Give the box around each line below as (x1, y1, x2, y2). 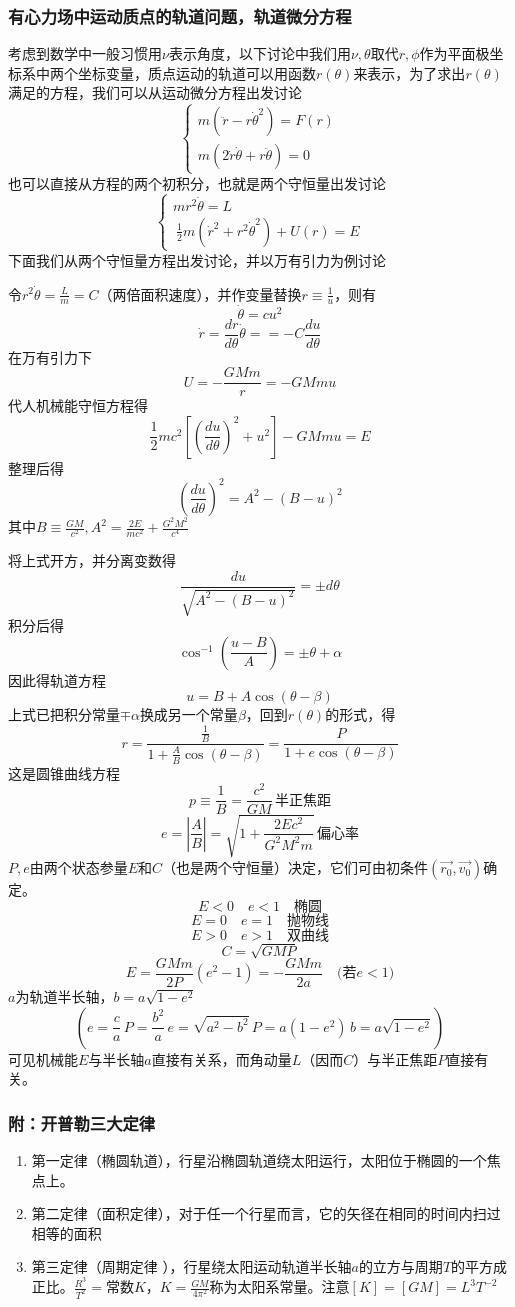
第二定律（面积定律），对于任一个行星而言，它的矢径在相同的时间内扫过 (31, 1203, 501, 1224)
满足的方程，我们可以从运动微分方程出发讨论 (8, 82, 302, 103)
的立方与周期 (358, 1256, 443, 1277)
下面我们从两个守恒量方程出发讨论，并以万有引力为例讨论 (8, 249, 386, 270)
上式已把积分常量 (8, 704, 120, 725)
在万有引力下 (8, 346, 92, 367)
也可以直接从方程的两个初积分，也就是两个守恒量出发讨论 (8, 172, 386, 193)
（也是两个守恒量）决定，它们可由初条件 (162, 856, 429, 877)
